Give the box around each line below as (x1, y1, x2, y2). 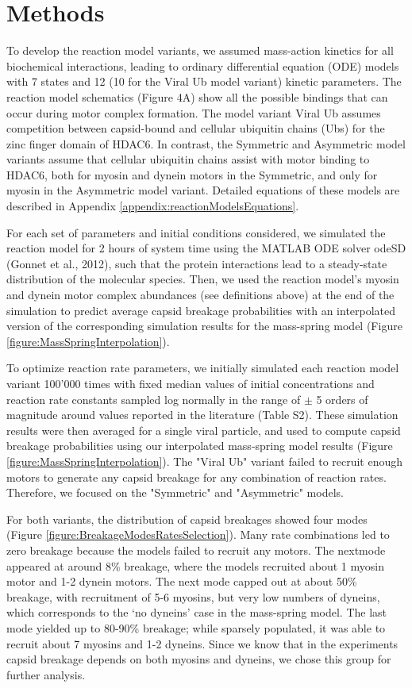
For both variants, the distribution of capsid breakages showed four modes (6, 510, 368, 527)
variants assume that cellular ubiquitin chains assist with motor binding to (6, 151, 370, 167)
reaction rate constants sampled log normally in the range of (6, 390, 301, 407)
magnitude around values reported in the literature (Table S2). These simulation (6, 406, 399, 423)
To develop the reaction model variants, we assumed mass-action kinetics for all (6, 42, 394, 59)
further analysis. (6, 666, 86, 682)
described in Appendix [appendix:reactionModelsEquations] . (6, 198, 299, 214)
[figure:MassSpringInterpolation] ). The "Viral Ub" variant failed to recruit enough (6, 452, 403, 469)
